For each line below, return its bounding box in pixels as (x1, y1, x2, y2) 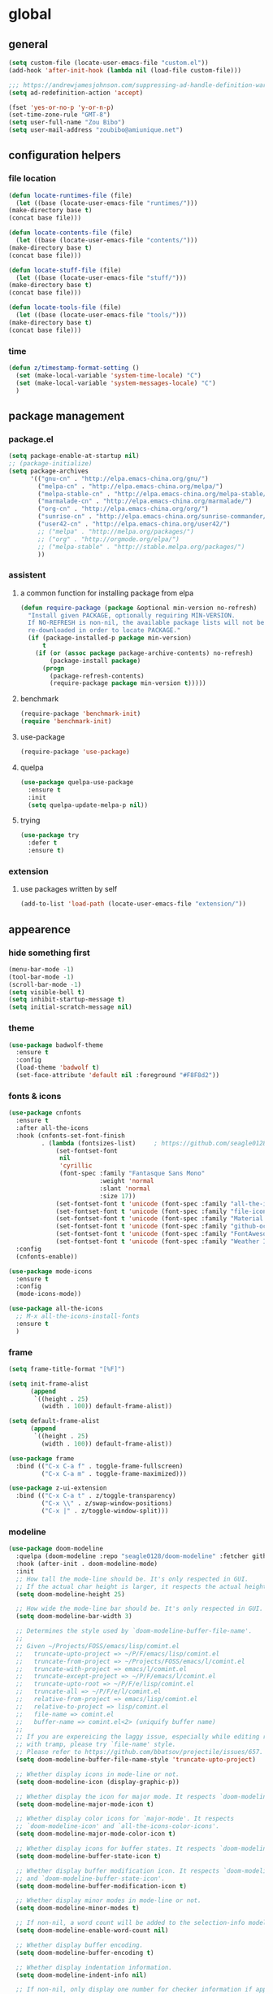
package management (8, 408, 124, 423)
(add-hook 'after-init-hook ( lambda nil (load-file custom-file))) (8, 66, 242, 74)
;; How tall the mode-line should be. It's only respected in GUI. (15, 1575, 249, 1583)
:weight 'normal (98, 1177, 154, 1185)
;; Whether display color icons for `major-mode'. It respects (15, 1815, 234, 1823)
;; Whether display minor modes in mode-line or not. (15, 1896, 201, 1905)
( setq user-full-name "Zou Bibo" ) (8, 119, 126, 127)
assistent (8, 569, 46, 581)
